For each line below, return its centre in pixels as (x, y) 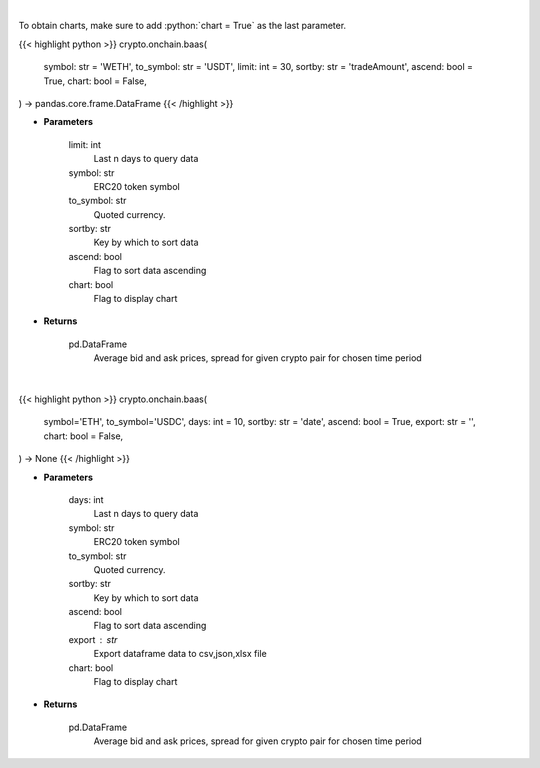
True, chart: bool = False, (95, 81)
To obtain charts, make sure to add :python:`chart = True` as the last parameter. (182, 26)
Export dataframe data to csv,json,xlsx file (180, 654)
